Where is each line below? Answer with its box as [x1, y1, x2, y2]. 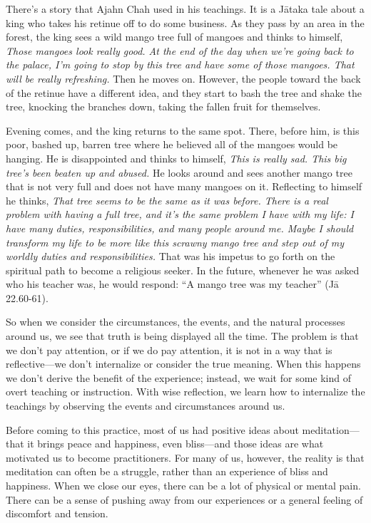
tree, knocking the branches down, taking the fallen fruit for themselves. [6, 99, 321, 114]
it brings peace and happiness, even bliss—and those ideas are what [27, 436, 324, 451]
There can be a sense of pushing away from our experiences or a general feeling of [6, 492, 363, 507]
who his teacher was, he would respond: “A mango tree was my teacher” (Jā [6, 276, 339, 291]
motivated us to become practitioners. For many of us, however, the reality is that [6, 450, 365, 465]
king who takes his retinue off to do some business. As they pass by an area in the [6, 15, 365, 30]
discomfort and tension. [6, 506, 108, 521]
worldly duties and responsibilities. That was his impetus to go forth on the [6, 249, 335, 264]
